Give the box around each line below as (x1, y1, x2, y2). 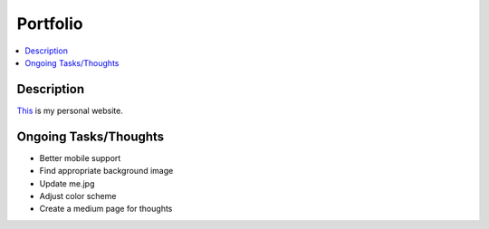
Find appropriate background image (39, 166, 174, 177)
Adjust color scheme (39, 190, 117, 201)
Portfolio (16, 14, 83, 33)
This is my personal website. (16, 105, 124, 116)
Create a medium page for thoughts (39, 204, 173, 215)
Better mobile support (39, 152, 121, 163)
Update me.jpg (39, 177, 95, 189)
